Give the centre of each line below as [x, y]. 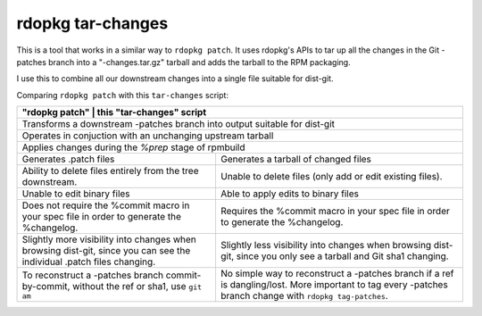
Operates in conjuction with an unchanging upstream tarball [148, 136]
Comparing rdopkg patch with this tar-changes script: [123, 95]
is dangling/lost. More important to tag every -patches [334, 285]
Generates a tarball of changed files [296, 159]
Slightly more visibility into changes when [109, 239]
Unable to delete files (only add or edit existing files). [331, 177]
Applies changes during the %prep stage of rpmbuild [133, 147]
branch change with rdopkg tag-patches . [304, 296]
